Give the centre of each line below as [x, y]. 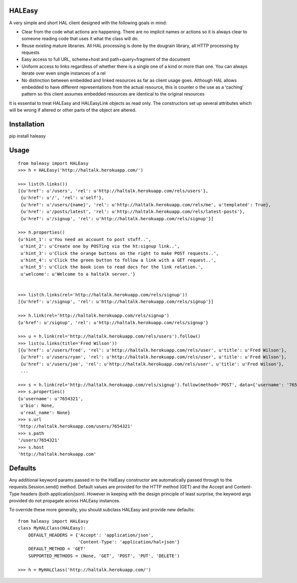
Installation [27, 124]
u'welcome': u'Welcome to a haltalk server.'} [78, 274]
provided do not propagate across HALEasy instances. [65, 501]
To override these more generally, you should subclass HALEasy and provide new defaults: [102, 510]
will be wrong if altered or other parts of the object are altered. [73, 110]
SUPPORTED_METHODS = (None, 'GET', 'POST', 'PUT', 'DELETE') [104, 556]
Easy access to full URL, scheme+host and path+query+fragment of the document [106, 59]
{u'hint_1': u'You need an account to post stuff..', [84, 239]
